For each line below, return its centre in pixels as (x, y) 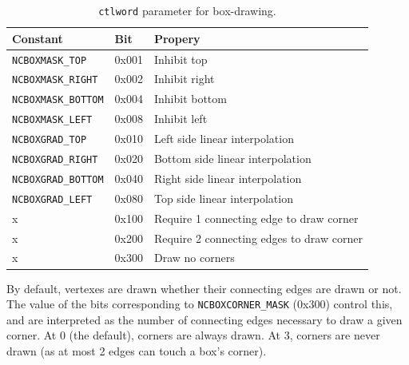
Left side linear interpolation (224, 139)
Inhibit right (184, 79)
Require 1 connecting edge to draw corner (256, 218)
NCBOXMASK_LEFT (52, 120)
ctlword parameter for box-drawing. (187, 10)
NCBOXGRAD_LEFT (52, 199)
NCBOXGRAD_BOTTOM (58, 179)
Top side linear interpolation (223, 198)
